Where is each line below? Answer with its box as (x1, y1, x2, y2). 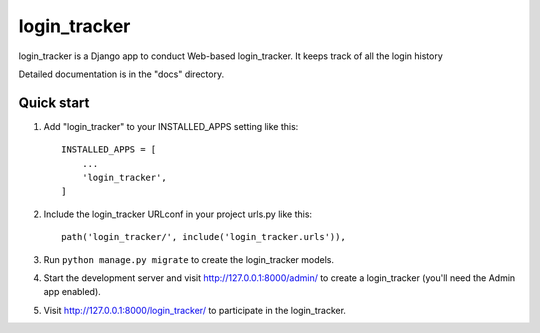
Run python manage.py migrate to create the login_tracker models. (43, 253, 335, 265)
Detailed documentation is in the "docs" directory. (18, 68, 225, 80)
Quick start (18, 94, 90, 111)
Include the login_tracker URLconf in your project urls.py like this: (43, 208, 313, 220)
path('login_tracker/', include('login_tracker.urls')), (61, 231, 347, 243)
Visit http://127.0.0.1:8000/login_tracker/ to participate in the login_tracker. (43, 304, 347, 316)
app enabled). (43, 286, 102, 298)
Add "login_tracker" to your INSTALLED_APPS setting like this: (43, 120, 299, 132)
